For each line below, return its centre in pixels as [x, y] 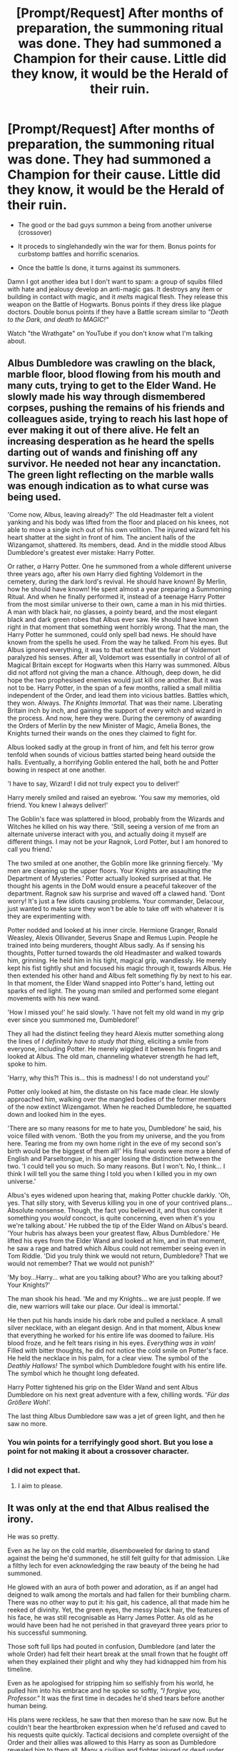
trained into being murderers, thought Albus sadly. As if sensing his [106, 945]
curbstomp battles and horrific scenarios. [79, 254]
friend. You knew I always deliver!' [58, 805]
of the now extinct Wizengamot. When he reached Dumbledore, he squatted [119, 1107]
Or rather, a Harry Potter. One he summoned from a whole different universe [119, 566]
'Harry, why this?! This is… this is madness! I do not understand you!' [109, 1078]
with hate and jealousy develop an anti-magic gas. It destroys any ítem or [115, 289]
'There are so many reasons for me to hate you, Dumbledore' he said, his [115, 1128]
